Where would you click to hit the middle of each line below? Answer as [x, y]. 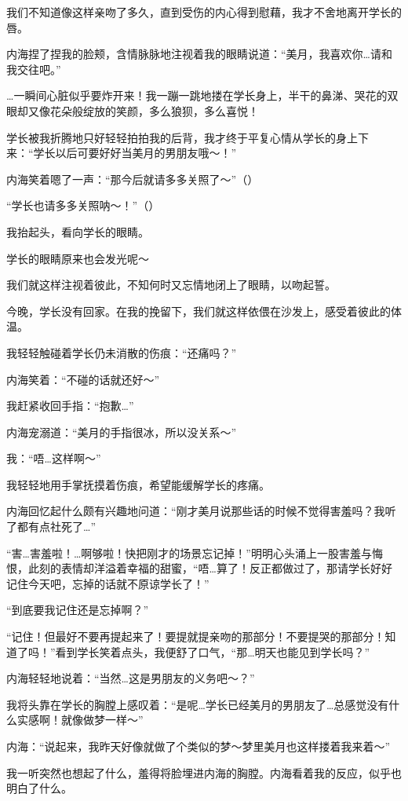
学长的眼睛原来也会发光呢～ [78, 258]
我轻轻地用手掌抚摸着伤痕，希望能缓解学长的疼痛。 [138, 484]
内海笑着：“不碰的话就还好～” [83, 379]
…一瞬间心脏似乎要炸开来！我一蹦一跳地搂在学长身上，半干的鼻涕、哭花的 [197, 95]
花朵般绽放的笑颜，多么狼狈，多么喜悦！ [154, 110]
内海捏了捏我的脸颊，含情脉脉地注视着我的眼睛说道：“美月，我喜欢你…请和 [199, 54]
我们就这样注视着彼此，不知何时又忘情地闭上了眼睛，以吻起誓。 [171, 285]
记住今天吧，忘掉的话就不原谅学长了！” [108, 583]
